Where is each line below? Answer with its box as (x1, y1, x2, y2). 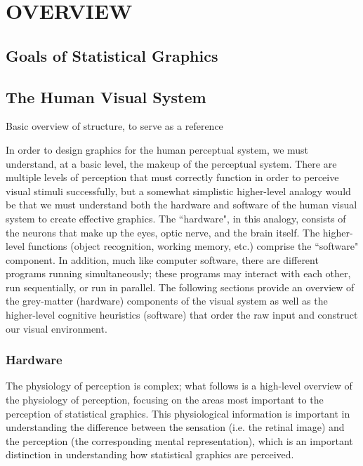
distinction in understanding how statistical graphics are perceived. (6, 447, 294, 462)
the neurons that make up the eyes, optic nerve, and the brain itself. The (6, 225, 320, 239)
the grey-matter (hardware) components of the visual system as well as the (6, 293, 328, 308)
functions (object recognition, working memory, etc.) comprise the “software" (27, 239, 359, 253)
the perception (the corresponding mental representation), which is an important (6, 433, 353, 448)
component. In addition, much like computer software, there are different (6, 252, 319, 267)
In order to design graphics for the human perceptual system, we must (6, 142, 309, 157)
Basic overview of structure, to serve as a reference (6, 119, 223, 133)
